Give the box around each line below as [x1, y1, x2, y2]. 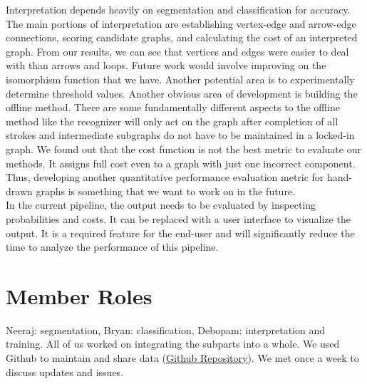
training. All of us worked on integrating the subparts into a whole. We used [6, 336, 340, 351]
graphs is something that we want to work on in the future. [36, 183, 295, 198]
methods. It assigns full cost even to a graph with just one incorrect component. [6, 155, 356, 170]
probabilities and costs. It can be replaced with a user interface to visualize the [6, 211, 351, 226]
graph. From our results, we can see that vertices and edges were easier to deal [6, 43, 349, 58]
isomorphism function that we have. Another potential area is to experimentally [6, 71, 355, 86]
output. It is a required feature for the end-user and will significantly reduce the [6, 225, 355, 240]
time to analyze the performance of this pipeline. [6, 239, 219, 254]
